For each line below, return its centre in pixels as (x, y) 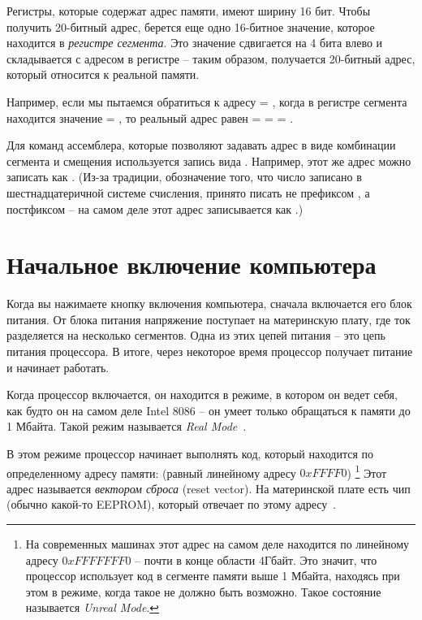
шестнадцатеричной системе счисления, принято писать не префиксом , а (188, 192)
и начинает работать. (58, 367)
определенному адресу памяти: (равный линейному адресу (151, 473)
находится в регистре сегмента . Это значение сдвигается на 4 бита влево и (195, 43)
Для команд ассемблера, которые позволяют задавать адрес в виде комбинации (201, 145)
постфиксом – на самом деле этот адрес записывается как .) (155, 208)
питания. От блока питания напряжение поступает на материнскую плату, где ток (209, 319)
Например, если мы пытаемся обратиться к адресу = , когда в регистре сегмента (207, 101)
